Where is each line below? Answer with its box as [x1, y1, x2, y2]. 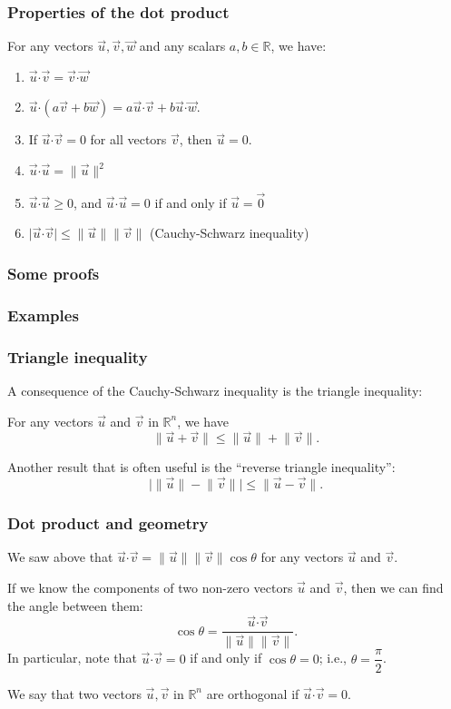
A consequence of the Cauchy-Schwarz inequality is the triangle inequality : [7, 380, 423, 399]
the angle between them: [7, 596, 143, 615]
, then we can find [343, 577, 444, 596]
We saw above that [7, 547, 113, 566]
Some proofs [7, 261, 100, 284]
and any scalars [139, 36, 226, 55]
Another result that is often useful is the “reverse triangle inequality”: [7, 458, 396, 477]
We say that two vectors [7, 684, 142, 703]
